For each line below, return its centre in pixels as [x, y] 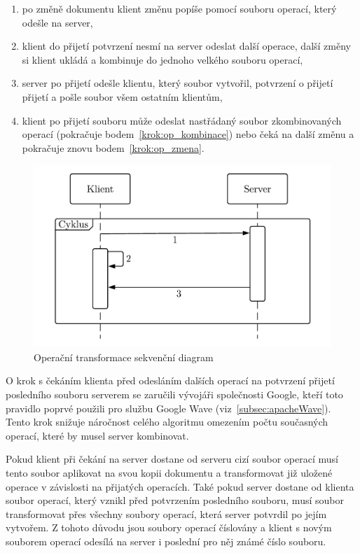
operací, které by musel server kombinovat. [97, 435]
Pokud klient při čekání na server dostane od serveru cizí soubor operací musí [172, 459]
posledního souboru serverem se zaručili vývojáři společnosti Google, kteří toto [174, 394]
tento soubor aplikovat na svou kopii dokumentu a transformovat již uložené [169, 473]
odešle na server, [57, 22]
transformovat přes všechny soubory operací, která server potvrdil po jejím [166, 513]
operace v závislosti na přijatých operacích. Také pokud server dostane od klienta [180, 486]
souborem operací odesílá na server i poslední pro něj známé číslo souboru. [166, 541]
